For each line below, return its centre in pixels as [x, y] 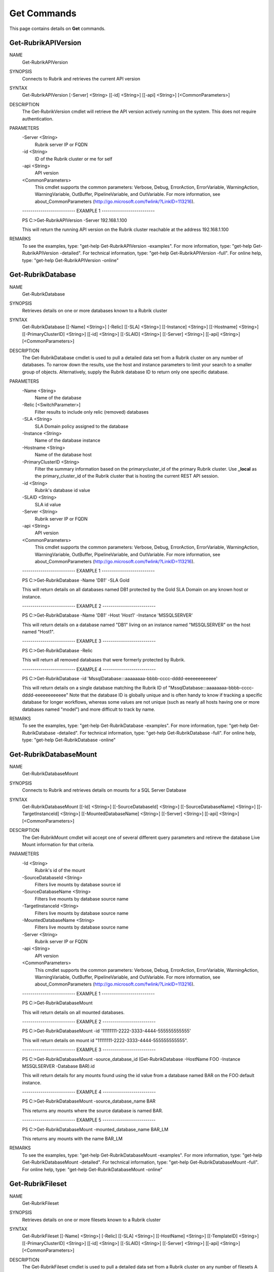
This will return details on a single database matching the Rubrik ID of [95, 688]
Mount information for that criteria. [58, 844]
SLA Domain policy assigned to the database [82, 426]
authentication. [38, 119]
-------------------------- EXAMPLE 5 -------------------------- [89, 1120]
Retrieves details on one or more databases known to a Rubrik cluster [95, 310]
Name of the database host [63, 455]
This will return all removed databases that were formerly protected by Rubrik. [104, 660]
